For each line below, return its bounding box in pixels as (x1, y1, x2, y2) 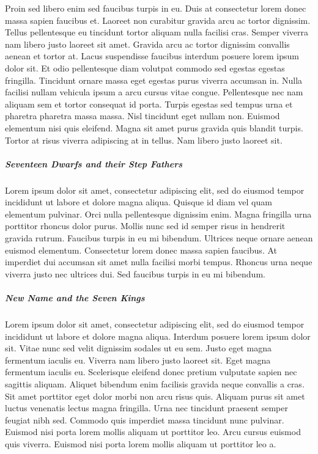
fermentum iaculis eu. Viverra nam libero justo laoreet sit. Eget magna (5, 353, 271, 366)
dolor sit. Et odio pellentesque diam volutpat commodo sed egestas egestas (5, 61, 285, 74)
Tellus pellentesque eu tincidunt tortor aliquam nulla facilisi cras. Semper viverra (5, 26, 309, 38)
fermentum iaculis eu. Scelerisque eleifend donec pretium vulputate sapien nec (5, 365, 297, 378)
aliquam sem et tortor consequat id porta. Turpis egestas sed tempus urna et (5, 97, 293, 110)
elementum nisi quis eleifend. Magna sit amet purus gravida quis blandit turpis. (5, 121, 303, 134)
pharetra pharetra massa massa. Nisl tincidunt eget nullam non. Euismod (5, 109, 280, 122)
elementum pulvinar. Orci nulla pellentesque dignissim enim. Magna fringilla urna (5, 207, 312, 220)
